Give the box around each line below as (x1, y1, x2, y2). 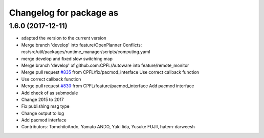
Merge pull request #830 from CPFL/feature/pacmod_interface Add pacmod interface (21, 83, 194, 89)
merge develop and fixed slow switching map (21, 56, 113, 61)
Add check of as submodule (21, 90, 78, 96)
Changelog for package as (9, 7, 119, 18)
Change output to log (21, 110, 65, 116)
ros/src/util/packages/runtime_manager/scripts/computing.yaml (21, 49, 150, 55)
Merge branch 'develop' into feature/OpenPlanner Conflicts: (21, 42, 142, 48)
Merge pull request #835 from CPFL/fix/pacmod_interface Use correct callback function (21, 69, 199, 75)
